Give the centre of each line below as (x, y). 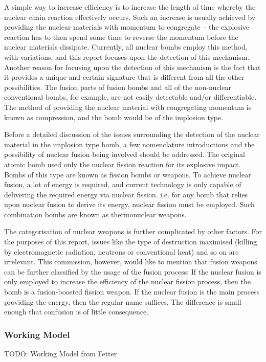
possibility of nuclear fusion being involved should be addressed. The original (125, 154)
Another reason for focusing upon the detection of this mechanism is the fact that (132, 67)
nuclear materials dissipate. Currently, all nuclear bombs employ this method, (126, 47)
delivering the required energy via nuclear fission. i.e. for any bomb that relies (126, 194)
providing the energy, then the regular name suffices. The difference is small (123, 301)
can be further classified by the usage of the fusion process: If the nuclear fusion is (133, 271)
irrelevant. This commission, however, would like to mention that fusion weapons (131, 262)
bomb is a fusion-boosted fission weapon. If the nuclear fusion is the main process (132, 292)
